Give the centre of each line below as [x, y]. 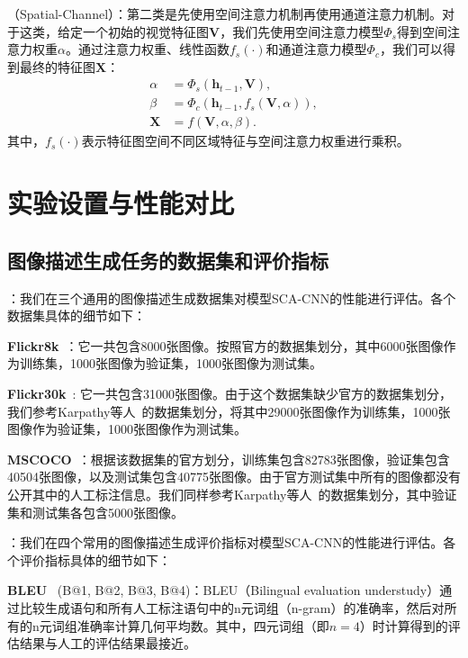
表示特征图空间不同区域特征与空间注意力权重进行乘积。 [245, 141]
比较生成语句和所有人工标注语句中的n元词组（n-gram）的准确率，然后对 [232, 607]
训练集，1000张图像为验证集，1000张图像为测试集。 [171, 363]
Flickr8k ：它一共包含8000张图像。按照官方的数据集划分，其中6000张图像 [225, 345]
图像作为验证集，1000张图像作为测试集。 [127, 429]
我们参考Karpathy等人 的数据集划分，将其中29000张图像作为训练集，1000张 [229, 411]
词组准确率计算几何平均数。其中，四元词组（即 [190, 625]
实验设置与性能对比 [121, 203]
